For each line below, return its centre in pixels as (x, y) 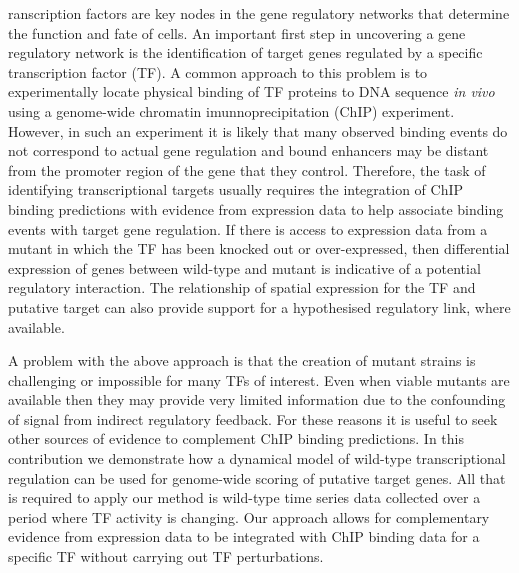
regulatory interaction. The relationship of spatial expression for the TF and (242, 287)
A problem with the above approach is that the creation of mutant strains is (242, 360)
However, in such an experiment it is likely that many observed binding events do (258, 130)
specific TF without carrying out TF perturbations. (166, 556)
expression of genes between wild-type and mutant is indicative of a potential (244, 267)
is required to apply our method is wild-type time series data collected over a (244, 497)
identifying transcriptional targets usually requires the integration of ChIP (236, 189)
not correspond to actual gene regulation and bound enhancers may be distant (248, 150)
